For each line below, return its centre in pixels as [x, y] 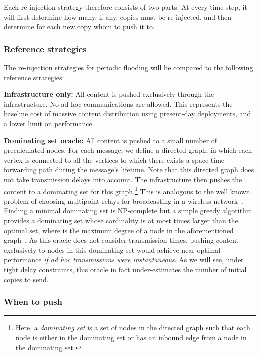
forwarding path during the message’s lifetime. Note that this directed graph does [129, 169]
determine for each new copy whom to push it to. [79, 26]
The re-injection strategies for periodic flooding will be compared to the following [129, 67]
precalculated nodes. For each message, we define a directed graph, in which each [128, 150]
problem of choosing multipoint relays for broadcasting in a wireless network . [124, 201]
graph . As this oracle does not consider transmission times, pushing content [121, 240]
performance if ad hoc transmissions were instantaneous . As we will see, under [124, 260]
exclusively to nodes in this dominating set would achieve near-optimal [112, 250]
